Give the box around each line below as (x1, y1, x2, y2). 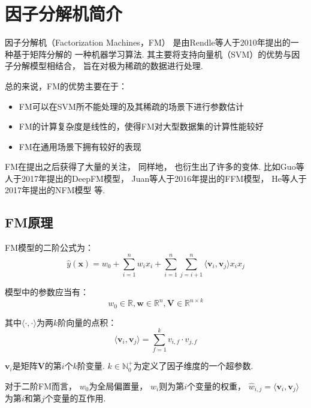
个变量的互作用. (44, 392, 106, 404)
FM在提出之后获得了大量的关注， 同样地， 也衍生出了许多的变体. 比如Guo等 (5, 160, 304, 173)
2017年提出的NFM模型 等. (5, 184, 105, 196)
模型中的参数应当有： (5, 285, 89, 298)
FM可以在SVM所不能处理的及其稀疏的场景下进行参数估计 (19, 100, 244, 112)
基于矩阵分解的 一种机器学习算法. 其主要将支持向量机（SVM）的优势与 (13, 47, 292, 60)
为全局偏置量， (89, 379, 148, 392)
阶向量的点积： (58, 316, 117, 328)
